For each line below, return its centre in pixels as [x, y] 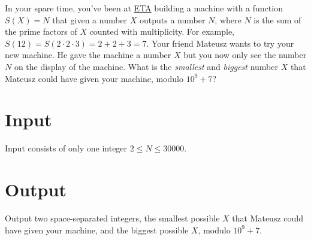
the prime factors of [41, 31]
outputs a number [173, 19]
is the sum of [277, 19]
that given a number [90, 19]
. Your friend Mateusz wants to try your [220, 43]
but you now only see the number [245, 55]
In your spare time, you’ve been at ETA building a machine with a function [144, 8]
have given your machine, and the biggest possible [97, 230]
